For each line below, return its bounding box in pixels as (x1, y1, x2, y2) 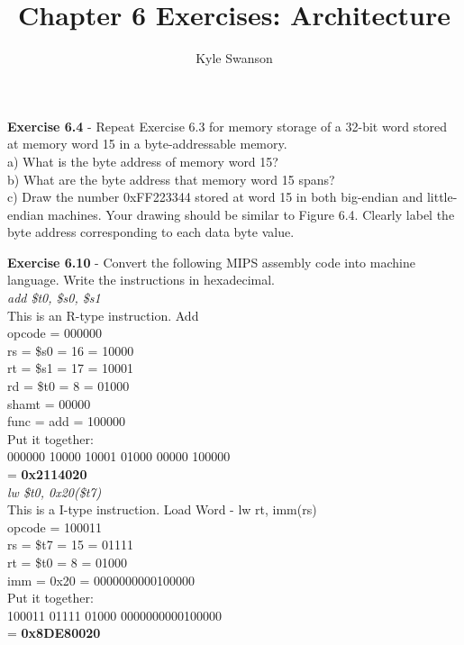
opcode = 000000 (7, 323, 102, 342)
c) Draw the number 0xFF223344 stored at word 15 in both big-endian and (7, 187, 423, 206)
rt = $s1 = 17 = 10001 (7, 359, 134, 377)
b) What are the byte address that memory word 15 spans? (7, 169, 335, 188)
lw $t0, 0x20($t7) (7, 482, 102, 501)
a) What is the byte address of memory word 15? (7, 151, 278, 170)
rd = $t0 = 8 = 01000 (7, 377, 130, 395)
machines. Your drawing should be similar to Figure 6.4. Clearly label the (48, 204, 455, 223)
